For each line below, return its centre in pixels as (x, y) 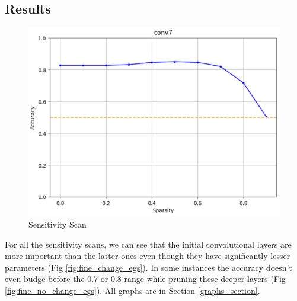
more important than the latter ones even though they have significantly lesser (148, 256)
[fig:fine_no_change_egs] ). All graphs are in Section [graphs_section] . (132, 290)
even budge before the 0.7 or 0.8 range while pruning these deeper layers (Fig (145, 279)
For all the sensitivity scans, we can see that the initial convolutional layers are (148, 244)
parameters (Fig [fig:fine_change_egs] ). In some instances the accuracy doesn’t (148, 267)
